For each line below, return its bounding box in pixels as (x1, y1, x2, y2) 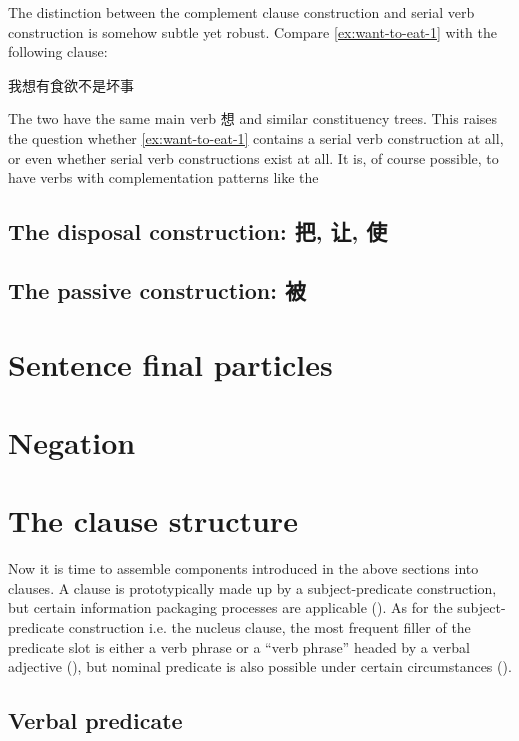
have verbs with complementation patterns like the (8, 167, 319, 188)
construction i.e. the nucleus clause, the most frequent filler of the (68, 616, 471, 637)
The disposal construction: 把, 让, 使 (8, 216, 388, 247)
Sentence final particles (8, 343, 333, 384)
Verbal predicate (8, 705, 183, 736)
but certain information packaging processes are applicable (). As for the (8, 597, 453, 618)
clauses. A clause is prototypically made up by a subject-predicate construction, (8, 577, 497, 598)
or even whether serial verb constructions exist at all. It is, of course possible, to (8, 147, 499, 168)
